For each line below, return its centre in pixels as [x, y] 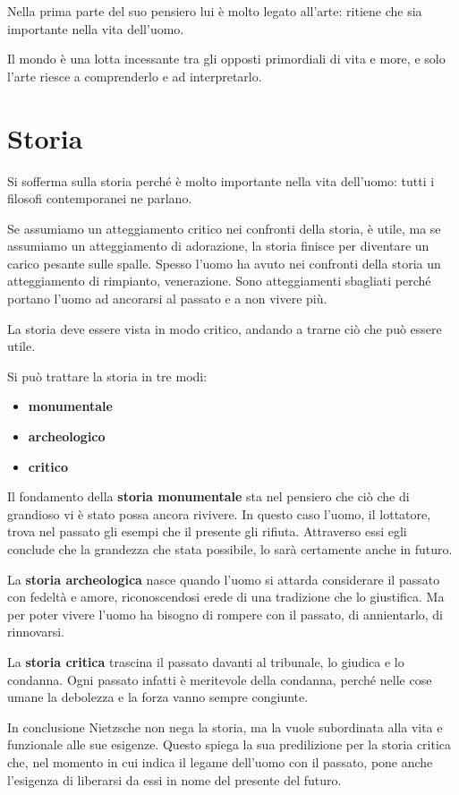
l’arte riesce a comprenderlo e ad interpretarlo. [135, 76]
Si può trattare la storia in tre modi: [107, 376]
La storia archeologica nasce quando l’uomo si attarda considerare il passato [224, 579]
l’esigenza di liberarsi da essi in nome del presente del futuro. [174, 779]
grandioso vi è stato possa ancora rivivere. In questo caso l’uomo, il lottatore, [219, 513]
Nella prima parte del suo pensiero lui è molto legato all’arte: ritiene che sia [215, 11]
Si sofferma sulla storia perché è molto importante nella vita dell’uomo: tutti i [221, 180]
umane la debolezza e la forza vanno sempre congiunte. [158, 697]
